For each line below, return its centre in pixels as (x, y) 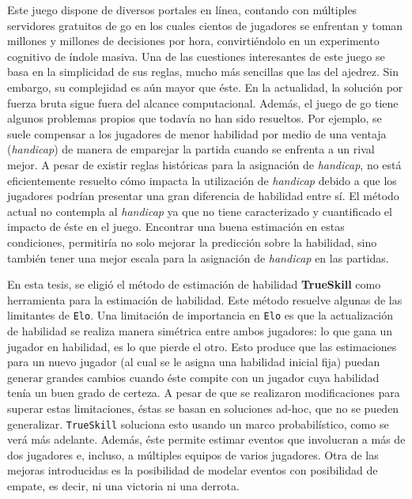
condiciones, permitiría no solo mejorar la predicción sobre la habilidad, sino (192, 242)
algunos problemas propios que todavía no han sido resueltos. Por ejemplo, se (195, 118)
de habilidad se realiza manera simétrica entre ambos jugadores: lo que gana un (200, 330)
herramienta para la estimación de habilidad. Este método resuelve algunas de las (205, 299)
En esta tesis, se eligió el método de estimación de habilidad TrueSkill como (194, 284)
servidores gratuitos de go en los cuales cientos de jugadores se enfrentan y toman (205, 25)
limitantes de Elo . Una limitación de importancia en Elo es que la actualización (200, 315)
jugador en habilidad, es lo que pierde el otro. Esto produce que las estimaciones (202, 346)
